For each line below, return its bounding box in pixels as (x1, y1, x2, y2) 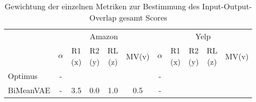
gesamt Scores (119, 12, 167, 23)
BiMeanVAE (8, 84, 51, 96)
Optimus (8, 70, 38, 81)
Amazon (90, 30, 118, 42)
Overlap (89, 12, 117, 23)
